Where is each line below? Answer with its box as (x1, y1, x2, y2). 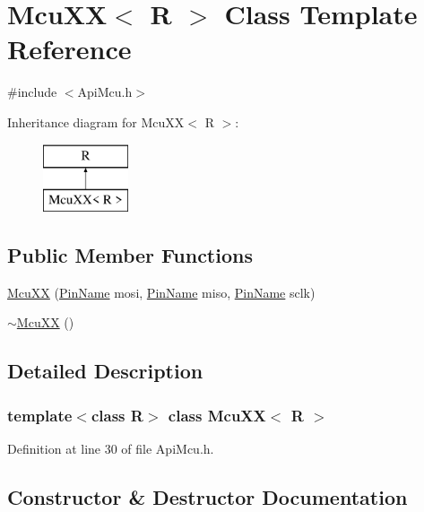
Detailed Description (7, 357, 203, 385)
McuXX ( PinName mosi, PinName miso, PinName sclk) (7, 282, 316, 301)
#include (7, 82, 57, 101)
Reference (7, 30, 132, 67)
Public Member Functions (7, 241, 253, 269)
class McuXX (168, 404, 266, 426)
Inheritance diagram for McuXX (7, 112, 185, 131)
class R (91, 404, 143, 426)
